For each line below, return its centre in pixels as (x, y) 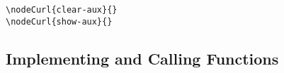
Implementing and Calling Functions (142, 58)
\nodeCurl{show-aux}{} (59, 21)
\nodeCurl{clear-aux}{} (62, 10)
